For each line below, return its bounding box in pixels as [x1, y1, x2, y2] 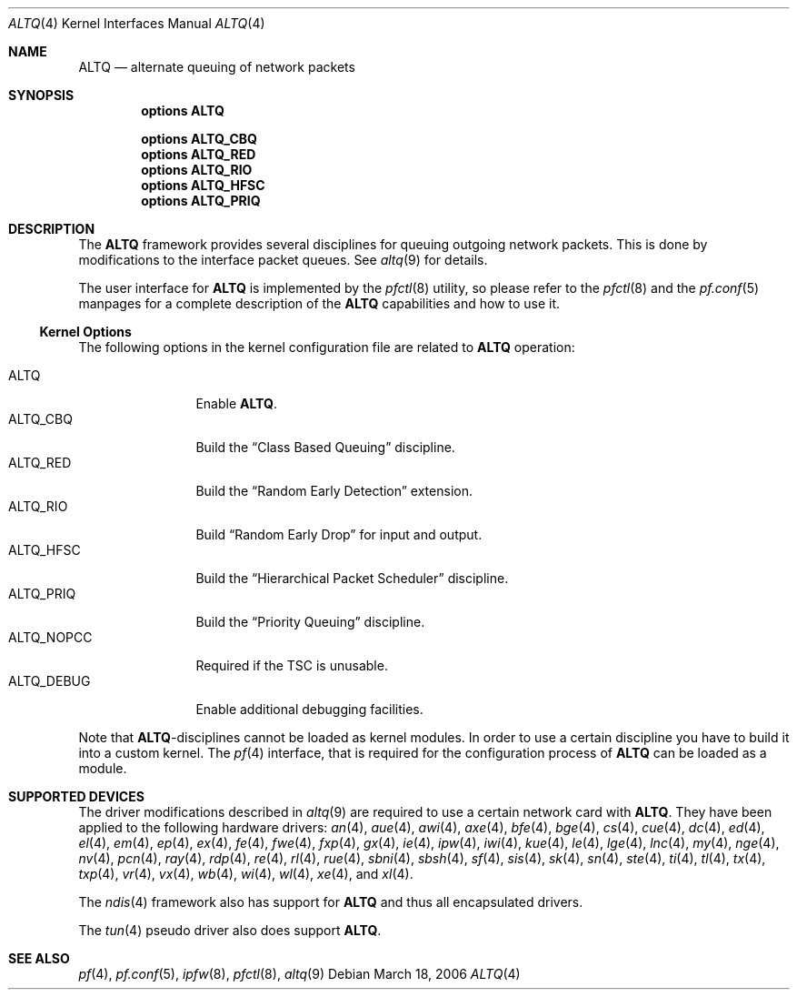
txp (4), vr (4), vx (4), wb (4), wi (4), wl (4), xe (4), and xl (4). [78, 866, 413, 881]
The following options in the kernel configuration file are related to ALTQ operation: [78, 339, 575, 355]
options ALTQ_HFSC [141, 177, 265, 193]
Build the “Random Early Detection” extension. [195, 483, 473, 498]
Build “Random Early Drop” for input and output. [195, 527, 483, 542]
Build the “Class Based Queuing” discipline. [195, 439, 455, 455]
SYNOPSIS [8, 87, 75, 103]
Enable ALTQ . [195, 396, 277, 411]
